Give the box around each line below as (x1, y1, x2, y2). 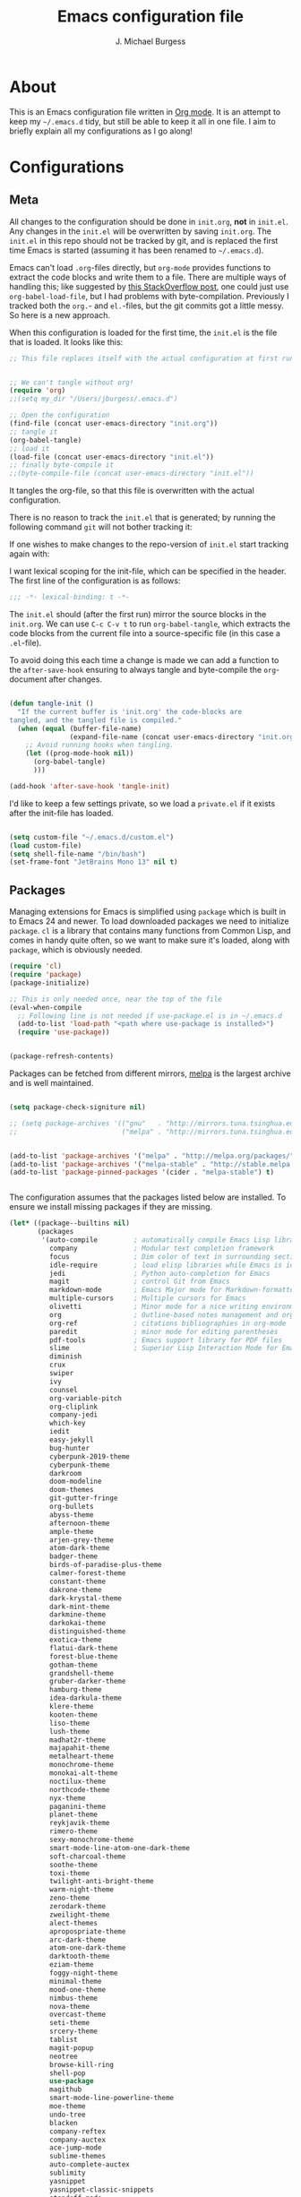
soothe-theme (48, 1860, 99, 1869)
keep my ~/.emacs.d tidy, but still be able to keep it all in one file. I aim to (9, 116, 276, 126)
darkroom (48, 1469, 82, 1478)
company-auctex (48, 2135, 106, 2144)
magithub (48, 2085, 82, 2094)
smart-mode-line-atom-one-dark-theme (48, 1843, 191, 1852)
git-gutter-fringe (48, 1494, 118, 1503)
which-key (48, 1418, 87, 1428)
